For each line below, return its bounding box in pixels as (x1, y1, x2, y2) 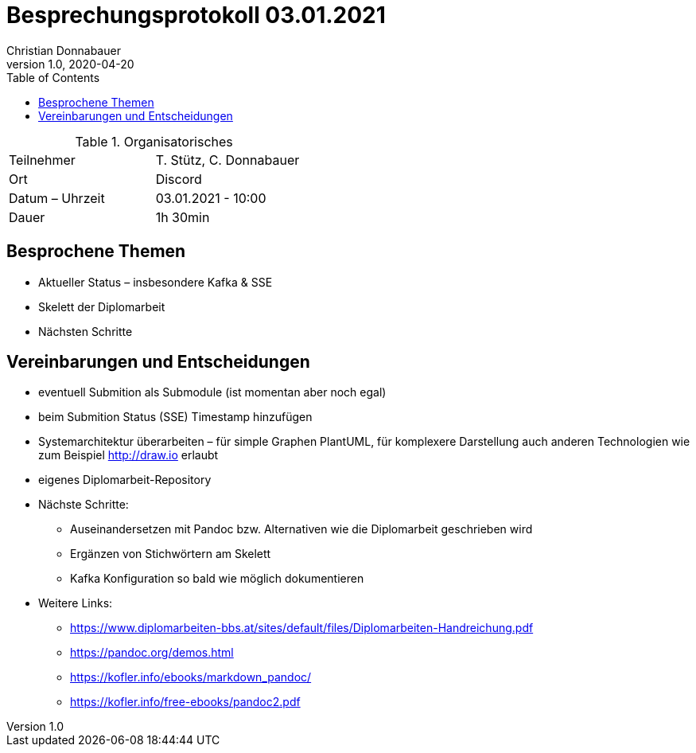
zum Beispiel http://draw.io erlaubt (38, 448, 219, 462)
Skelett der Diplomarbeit (38, 299, 165, 314)
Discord (155, 170, 202, 187)
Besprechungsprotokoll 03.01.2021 (6, 2, 386, 29)
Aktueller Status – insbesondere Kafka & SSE (38, 275, 273, 289)
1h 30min (155, 209, 210, 225)
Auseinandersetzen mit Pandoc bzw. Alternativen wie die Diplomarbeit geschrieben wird (70, 522, 533, 536)
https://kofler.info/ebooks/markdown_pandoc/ (70, 670, 312, 685)
